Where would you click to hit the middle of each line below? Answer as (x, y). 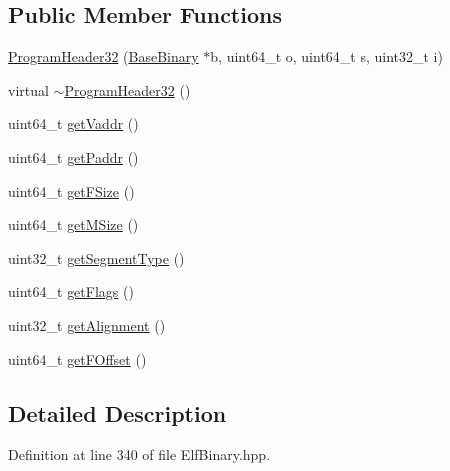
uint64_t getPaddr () (73, 156)
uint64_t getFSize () (71, 190)
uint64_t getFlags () (71, 291)
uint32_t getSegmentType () (96, 257)
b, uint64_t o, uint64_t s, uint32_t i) (326, 56)
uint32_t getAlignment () (87, 324)
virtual (28, 89)
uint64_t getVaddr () (73, 123)
